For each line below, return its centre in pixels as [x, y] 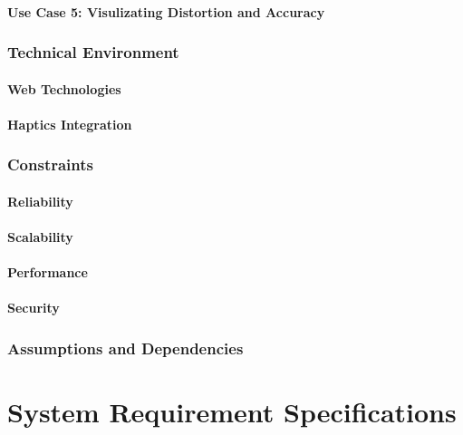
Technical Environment [93, 52]
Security [34, 308]
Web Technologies [64, 88]
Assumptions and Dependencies [125, 348]
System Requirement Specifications [232, 412]
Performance [48, 272]
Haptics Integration [70, 124]
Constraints [50, 164]
